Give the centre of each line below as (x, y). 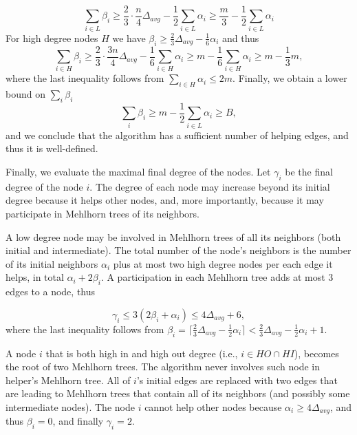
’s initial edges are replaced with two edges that (237, 380)
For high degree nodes (52, 38)
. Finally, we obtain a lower (290, 78)
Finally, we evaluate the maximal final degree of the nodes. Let (138, 171)
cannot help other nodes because (213, 406)
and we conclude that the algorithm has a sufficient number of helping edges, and (177, 135)
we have (129, 38)
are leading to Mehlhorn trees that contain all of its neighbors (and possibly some (178, 393)
